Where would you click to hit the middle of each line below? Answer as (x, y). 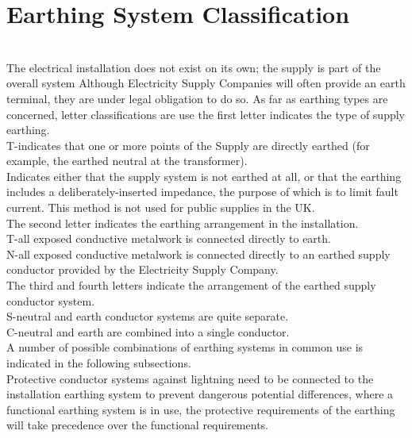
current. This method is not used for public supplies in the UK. (161, 207)
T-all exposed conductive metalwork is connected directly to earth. (169, 238)
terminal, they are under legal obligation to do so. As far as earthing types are (197, 98)
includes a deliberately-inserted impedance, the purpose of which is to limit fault (202, 192)
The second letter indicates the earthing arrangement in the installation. (183, 223)
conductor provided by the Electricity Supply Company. (142, 269)
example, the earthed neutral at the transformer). (127, 161)
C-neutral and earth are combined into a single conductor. (148, 331)
